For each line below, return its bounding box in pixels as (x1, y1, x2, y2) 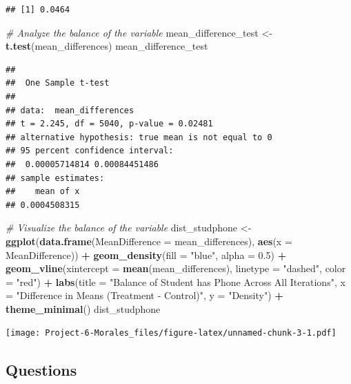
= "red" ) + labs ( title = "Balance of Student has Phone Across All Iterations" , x (6, 274, 345, 289)
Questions (6, 358, 77, 380)
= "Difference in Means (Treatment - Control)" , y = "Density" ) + (6, 288, 283, 303)
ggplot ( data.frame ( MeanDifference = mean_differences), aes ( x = (6, 233, 292, 248)
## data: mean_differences (6, 105, 134, 115)
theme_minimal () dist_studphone (6, 301, 161, 316)
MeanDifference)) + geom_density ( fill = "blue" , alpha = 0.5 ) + (6, 247, 287, 262)
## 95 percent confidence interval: (6, 146, 174, 156)
